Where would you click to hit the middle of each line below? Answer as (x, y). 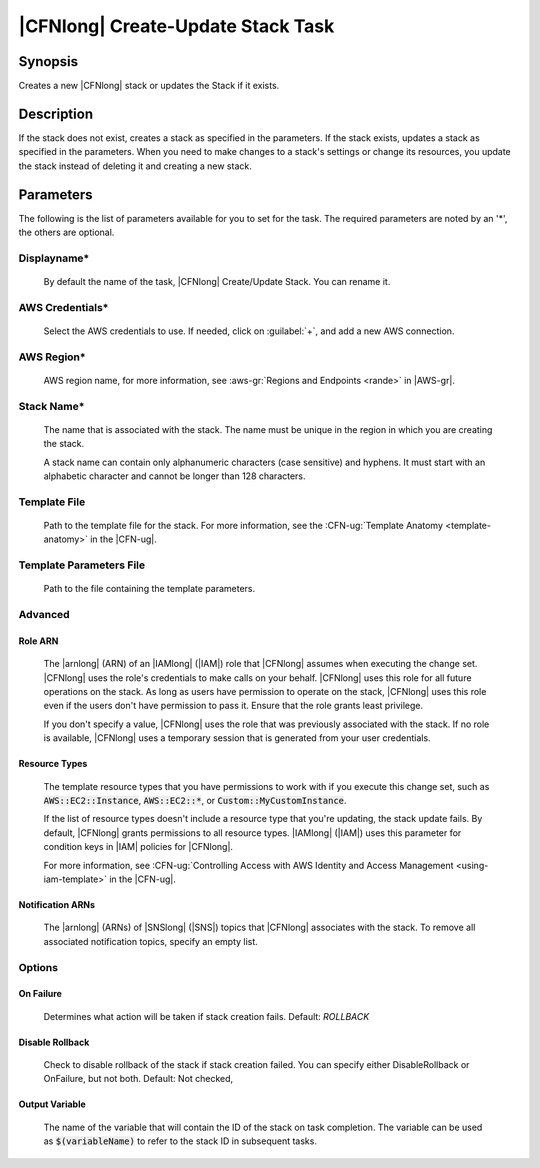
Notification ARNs (56, 904)
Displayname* (54, 258)
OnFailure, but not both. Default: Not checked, (138, 1079)
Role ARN (38, 641)
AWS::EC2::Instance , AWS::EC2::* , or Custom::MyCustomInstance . (195, 801)
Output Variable (52, 1104)
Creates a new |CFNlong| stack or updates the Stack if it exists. (149, 86)
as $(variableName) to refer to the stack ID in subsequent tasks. (180, 1141)
